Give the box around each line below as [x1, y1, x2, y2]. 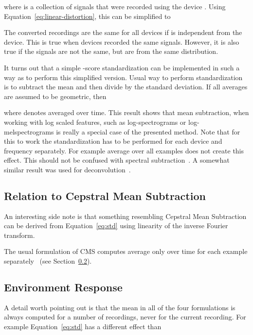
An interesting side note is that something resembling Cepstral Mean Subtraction [4, 211, 247, 221]
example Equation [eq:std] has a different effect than [4, 321, 162, 332]
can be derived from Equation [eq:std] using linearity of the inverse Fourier [4, 220, 228, 231]
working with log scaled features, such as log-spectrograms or [4, 117, 186, 127]
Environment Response [4, 280, 123, 295]
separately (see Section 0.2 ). [4, 256, 92, 266]
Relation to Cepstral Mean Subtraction [4, 188, 206, 203]
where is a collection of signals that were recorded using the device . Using [4, 1, 226, 11]
